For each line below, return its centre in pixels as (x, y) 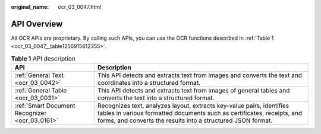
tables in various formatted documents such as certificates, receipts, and (200, 113)
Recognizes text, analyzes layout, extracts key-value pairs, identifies (193, 106)
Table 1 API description (43, 58)
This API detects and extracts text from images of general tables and (193, 91)
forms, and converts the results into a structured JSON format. (185, 120)
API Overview (37, 24)
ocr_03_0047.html (80, 7)
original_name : (30, 7)
